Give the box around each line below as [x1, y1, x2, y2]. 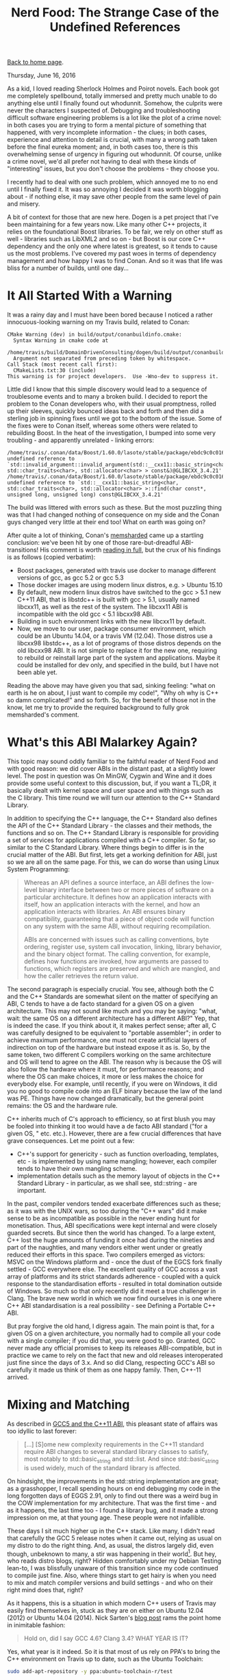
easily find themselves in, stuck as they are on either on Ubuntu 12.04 [7, 1607, 204, 1615]
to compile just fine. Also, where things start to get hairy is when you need [7, 1571, 217, 1580]
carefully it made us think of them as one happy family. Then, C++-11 [7, 1366, 201, 1374]
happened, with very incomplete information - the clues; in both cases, [7, 128, 207, 136]
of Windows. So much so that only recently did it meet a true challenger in [7, 1287, 216, 1296]
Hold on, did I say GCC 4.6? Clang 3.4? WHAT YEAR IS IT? [23, 1634, 188, 1642]
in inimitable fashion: [7, 1621, 66, 1629]
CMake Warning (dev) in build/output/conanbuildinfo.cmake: [7, 331, 183, 338]
